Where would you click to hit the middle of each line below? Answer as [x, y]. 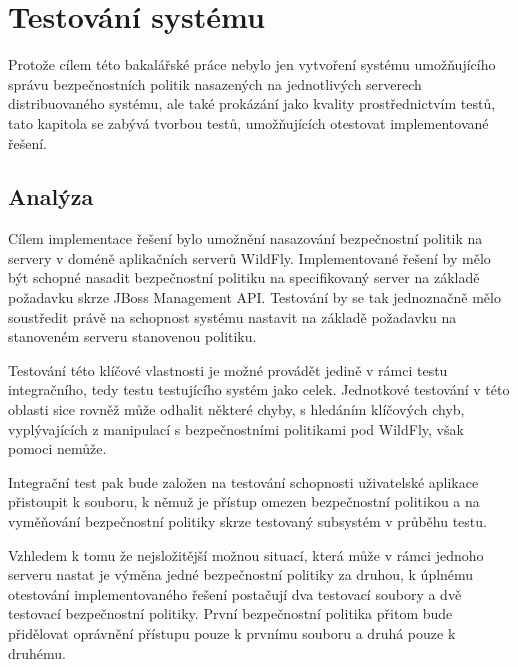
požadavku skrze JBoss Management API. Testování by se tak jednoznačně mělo [254, 297]
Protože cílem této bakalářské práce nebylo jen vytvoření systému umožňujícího [252, 64]
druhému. [37, 652]
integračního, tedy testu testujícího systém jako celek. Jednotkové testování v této [259, 389]
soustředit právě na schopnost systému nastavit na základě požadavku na [232, 316]
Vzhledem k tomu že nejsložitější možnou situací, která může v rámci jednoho [246, 554]
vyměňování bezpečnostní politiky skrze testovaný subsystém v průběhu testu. [247, 521]
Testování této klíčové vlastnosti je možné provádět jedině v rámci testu [228, 369]
